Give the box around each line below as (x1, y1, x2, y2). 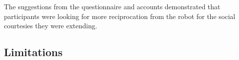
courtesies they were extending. (4, 20, 98, 31)
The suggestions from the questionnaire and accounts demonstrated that (4, 1, 220, 11)
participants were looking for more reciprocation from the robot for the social (4, 11, 236, 21)
